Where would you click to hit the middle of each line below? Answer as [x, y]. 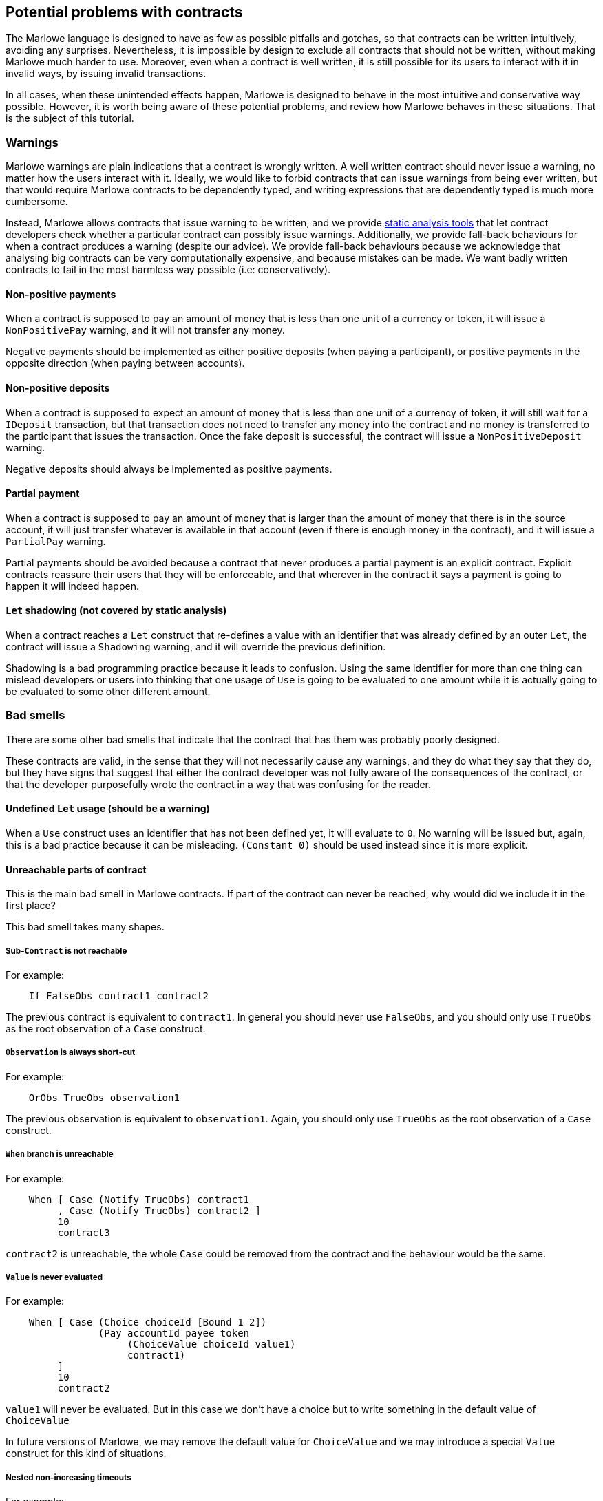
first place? [31, 906]
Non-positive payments [61, 294]
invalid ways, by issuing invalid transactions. [106, 74]
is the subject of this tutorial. [70, 118]
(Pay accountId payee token [174, 1333]
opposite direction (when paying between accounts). [125, 363]
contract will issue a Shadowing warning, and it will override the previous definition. [196, 647]
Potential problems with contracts [124, 12]
